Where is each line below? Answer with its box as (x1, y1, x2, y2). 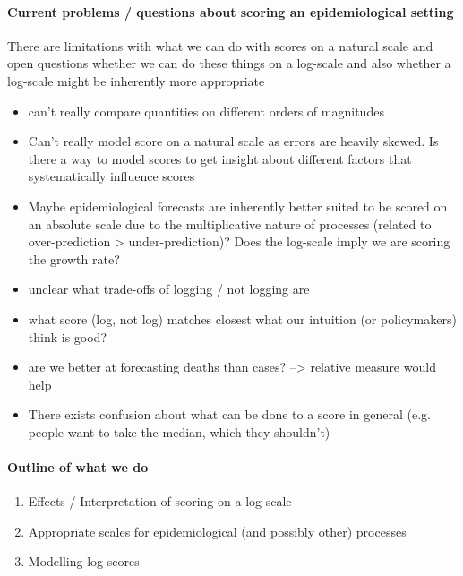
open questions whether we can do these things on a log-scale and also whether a (7, 54, 451, 73)
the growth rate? (28, 249, 120, 268)
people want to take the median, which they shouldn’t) (28, 422, 330, 441)
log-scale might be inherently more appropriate (7, 71, 265, 90)
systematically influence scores (28, 167, 195, 185)
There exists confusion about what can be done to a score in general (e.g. (28, 405, 431, 424)
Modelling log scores (28, 552, 140, 571)
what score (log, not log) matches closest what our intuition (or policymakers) (28, 309, 457, 328)
